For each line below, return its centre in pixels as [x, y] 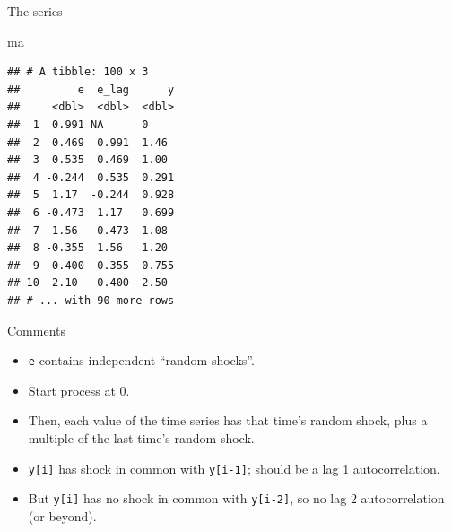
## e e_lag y [91, 89]
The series [35, 11]
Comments [37, 330]
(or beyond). [62, 515]
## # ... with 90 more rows [91, 300]
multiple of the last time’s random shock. [141, 437]
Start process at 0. [79, 390]
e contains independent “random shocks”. [141, 360]
